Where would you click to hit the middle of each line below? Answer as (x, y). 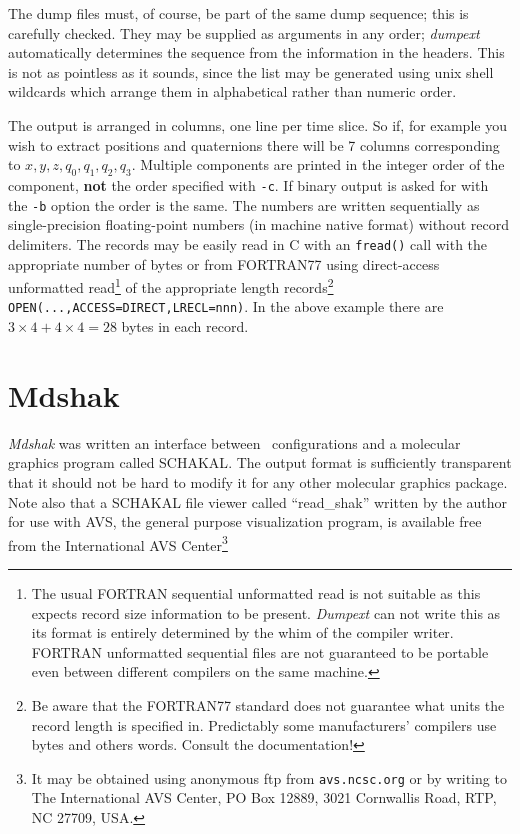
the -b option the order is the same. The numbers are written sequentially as (244, 204)
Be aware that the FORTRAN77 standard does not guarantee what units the (268, 704)
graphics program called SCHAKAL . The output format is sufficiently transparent (260, 462)
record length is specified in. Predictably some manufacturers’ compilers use (264, 724)
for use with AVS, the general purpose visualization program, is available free (245, 521)
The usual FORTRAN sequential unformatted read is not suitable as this (256, 592)
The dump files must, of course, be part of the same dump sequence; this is (238, 13)
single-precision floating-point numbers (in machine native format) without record (258, 224)
